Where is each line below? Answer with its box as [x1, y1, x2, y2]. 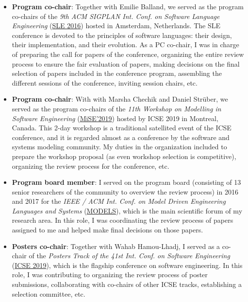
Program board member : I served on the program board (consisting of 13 [12, 177, 241, 187]
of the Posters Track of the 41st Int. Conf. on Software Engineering [29, 250, 230, 261]
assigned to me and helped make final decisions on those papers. [12, 225, 203, 235]
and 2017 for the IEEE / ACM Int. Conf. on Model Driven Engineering [12, 196, 226, 206]
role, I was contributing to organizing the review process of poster [12, 269, 208, 280]
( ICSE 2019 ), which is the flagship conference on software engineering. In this [12, 260, 243, 270]
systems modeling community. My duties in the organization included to [12, 142, 227, 152]
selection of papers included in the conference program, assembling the [12, 68, 222, 78]
